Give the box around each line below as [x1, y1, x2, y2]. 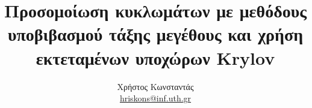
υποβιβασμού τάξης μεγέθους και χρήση [7, 22, 304, 46]
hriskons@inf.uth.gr [119, 92, 192, 104]
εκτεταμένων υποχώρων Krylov [36, 45, 275, 70]
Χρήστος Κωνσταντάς [117, 80, 194, 92]
